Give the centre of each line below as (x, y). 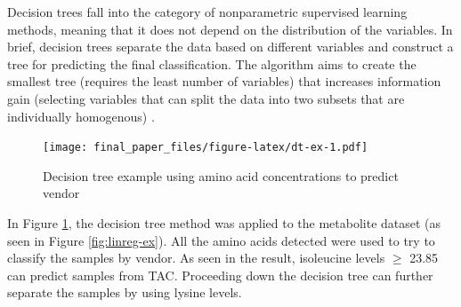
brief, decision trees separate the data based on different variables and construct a (230, 47)
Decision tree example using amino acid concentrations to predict (221, 175)
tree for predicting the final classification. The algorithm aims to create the (212, 63)
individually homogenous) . (81, 116)
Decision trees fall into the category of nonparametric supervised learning (207, 12)
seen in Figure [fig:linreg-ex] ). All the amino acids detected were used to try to (221, 240)
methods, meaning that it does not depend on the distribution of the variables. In (230, 29)
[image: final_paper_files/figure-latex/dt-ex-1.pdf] (206, 148)
